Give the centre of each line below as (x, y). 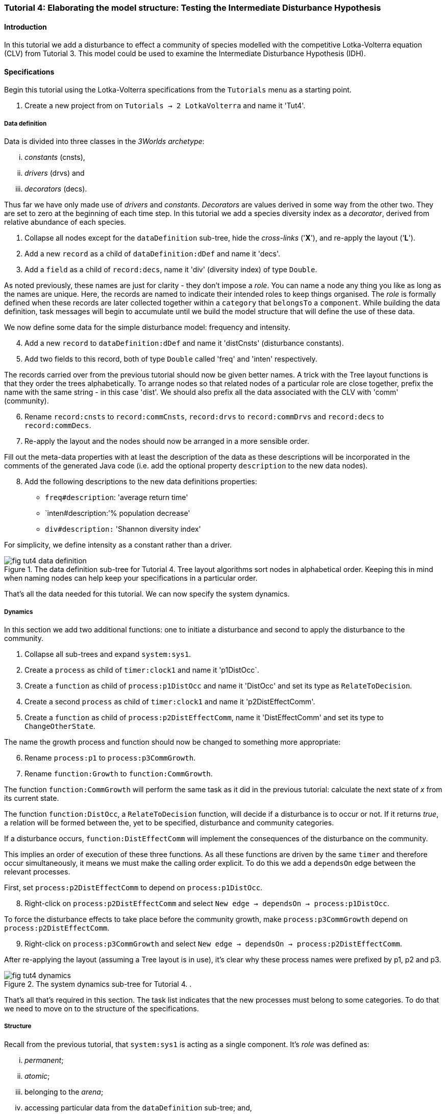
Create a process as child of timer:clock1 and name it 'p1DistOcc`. (142, 670)
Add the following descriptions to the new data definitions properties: (141, 482)
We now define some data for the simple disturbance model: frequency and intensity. (147, 327)
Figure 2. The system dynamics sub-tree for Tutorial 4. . (98, 984)
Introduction (26, 27)
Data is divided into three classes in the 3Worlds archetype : (104, 141)
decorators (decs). (56, 189)
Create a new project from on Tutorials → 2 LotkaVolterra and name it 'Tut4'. (165, 106)
